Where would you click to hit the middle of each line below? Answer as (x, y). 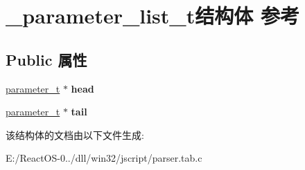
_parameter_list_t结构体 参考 (152, 16)
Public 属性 (46, 59)
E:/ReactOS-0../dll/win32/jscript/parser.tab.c (104, 158)
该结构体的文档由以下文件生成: (75, 134)
